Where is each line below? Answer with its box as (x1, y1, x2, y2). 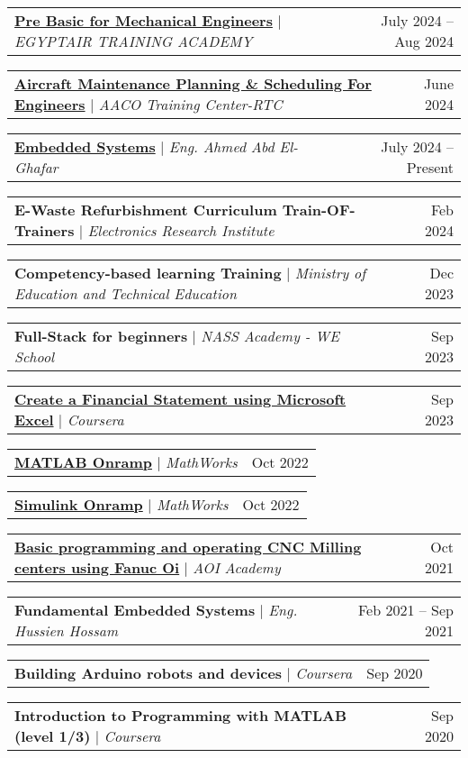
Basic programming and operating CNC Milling (14, 536, 362, 557)
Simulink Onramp (14, 494, 143, 515)
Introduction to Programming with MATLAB (14, 705, 347, 726)
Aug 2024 (394, 31, 454, 51)
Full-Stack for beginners (14, 325, 188, 346)
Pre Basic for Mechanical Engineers (14, 10, 273, 31)
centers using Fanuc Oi (14, 557, 180, 578)
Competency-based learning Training (14, 262, 282, 283)
